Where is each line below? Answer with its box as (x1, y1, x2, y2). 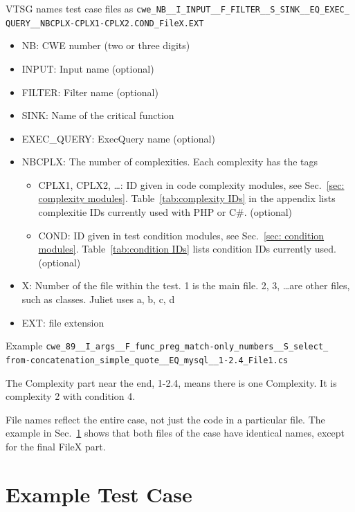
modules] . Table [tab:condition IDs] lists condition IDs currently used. (38, 241, 336, 256)
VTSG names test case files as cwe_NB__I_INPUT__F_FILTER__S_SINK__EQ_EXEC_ (6, 1, 349, 15)
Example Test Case (6, 479, 192, 508)
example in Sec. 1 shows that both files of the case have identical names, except (6, 426, 345, 440)
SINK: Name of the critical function (21, 108, 174, 122)
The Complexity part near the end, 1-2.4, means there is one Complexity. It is (6, 375, 337, 390)
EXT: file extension (21, 315, 104, 329)
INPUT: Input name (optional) (21, 61, 154, 75)
